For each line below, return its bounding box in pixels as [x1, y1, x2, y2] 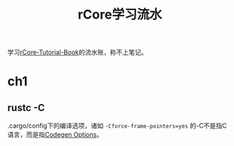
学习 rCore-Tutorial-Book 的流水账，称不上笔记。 [7, 48, 148, 57]
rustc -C [7, 101, 45, 114]
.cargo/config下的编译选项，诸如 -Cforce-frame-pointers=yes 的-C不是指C [7, 122, 227, 130]
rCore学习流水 [77, 6, 163, 23]
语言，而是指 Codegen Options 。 [7, 130, 103, 139]
